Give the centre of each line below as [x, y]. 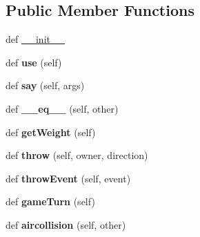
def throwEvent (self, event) [68, 178]
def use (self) [34, 62]
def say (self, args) [45, 85]
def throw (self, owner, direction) [77, 155]
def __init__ [35, 39]
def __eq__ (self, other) [62, 108]
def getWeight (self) [51, 132]
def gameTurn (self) [50, 201]
